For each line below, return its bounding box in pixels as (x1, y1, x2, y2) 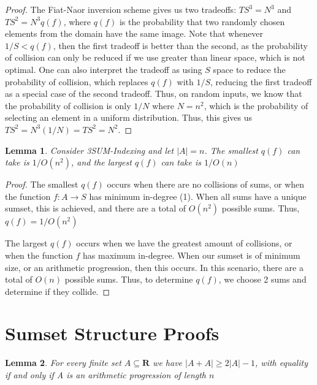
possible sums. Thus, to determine (64, 273, 193, 286)
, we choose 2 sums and (218, 273, 307, 286)
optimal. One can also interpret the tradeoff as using (5, 63, 202, 75)
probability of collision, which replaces (5, 75, 148, 88)
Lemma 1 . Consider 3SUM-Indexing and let (5, 143, 174, 156)
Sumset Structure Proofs (5, 321, 220, 346)
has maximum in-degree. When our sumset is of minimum (83, 248, 300, 261)
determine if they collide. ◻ (5, 284, 110, 297)
